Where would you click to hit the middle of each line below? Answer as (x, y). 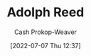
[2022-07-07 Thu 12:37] (45, 45)
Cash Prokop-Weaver (45, 32)
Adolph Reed (45, 12)
